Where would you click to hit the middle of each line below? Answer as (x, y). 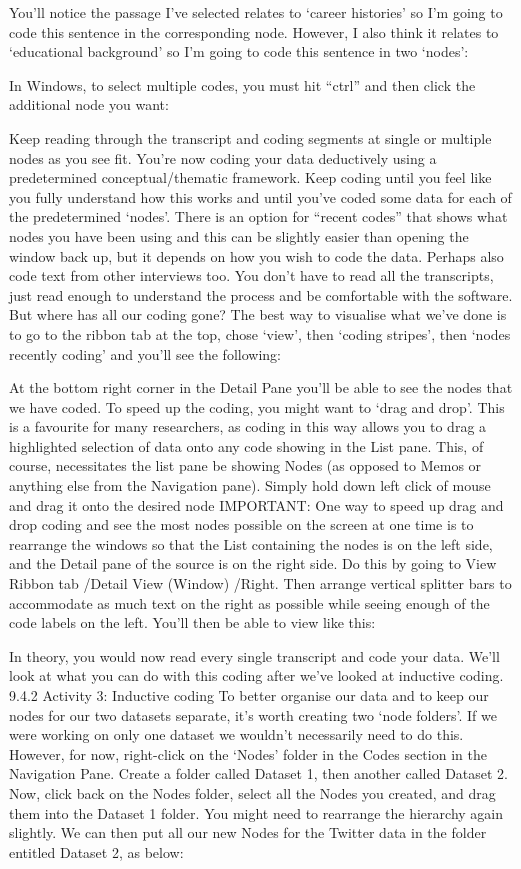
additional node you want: (89, 104)
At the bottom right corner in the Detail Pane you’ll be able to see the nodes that (261, 387)
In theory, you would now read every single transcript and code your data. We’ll (254, 655)
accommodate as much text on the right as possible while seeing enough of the (249, 602)
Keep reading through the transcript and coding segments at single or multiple (250, 137)
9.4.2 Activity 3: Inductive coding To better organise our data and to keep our (249, 695)
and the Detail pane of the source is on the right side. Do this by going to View (253, 563)
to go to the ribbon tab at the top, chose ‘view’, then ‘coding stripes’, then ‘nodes (260, 333)
